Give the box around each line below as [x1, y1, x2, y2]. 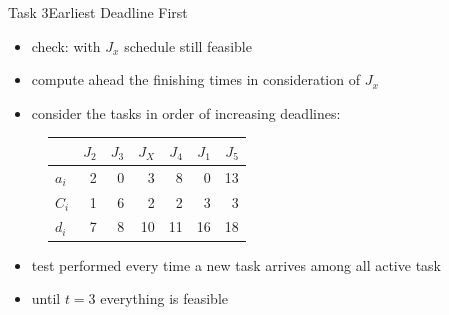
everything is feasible [100, 288, 229, 309]
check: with [31, 35, 101, 56]
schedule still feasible [124, 35, 252, 56]
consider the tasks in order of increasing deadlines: [31, 102, 341, 123]
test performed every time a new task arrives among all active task [31, 254, 441, 275]
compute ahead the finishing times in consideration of [31, 69, 360, 90]
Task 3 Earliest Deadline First [8, 2, 188, 22]
